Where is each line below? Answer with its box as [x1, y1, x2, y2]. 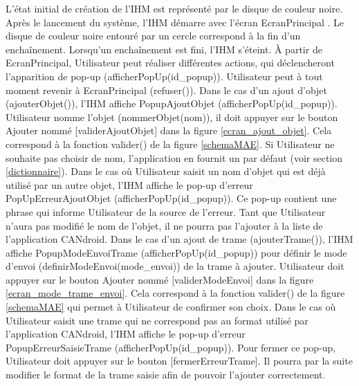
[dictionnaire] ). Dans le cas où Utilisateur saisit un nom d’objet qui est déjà [6, 164, 326, 178]
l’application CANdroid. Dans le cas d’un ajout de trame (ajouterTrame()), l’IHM [6, 232, 353, 246]
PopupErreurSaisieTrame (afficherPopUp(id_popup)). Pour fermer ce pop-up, [6, 340, 336, 354]
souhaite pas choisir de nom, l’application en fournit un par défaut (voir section [6, 150, 343, 165]
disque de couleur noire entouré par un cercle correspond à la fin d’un [6, 28, 301, 43]
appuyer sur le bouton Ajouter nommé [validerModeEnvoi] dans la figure [6, 272, 314, 286]
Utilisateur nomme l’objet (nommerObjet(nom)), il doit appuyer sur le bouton [6, 109, 338, 124]
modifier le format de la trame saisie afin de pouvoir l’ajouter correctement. [6, 367, 326, 382]
